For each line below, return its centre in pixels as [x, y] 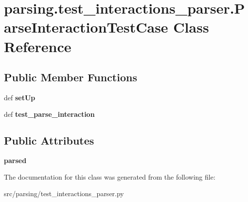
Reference [38, 46]
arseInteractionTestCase [86, 27]
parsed [15, 160]
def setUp [20, 97]
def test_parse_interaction [49, 114]
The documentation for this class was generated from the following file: [110, 176]
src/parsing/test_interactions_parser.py [64, 193]
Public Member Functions [71, 77]
